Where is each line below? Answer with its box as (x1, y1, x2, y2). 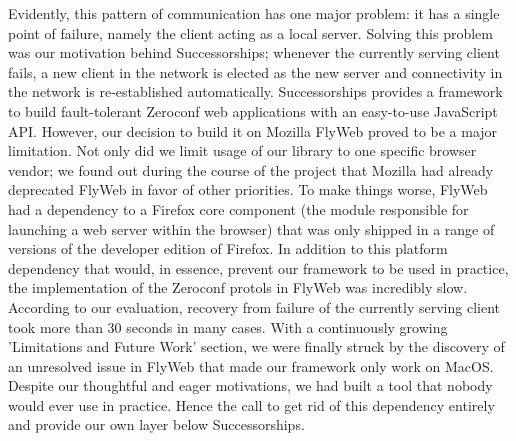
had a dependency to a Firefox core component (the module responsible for (8, 198, 469, 219)
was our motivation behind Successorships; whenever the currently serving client (8, 42, 500, 63)
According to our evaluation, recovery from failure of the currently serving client (8, 296, 500, 317)
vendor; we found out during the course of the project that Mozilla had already (8, 159, 494, 180)
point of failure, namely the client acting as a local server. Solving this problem (8, 22, 493, 43)
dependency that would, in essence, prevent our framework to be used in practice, (8, 257, 509, 278)
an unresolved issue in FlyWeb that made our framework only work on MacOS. (8, 355, 494, 376)
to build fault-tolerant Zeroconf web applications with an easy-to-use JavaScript (8, 100, 498, 121)
